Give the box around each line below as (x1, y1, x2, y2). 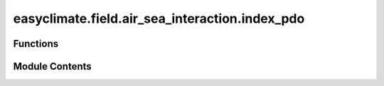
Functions (13, 38, 59, 50)
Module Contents (13, 60, 92, 72)
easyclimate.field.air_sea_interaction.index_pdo (13, 11, 305, 26)
